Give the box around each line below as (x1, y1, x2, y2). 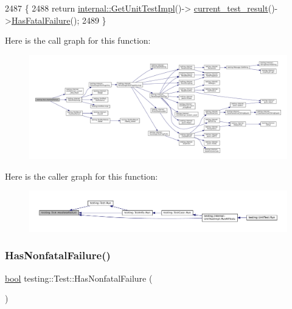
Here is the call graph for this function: (5, 34, 151, 47)
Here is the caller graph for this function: (5, 169, 158, 182)
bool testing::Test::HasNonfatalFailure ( (5, 271, 153, 284)
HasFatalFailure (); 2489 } (11, 13, 106, 26)
